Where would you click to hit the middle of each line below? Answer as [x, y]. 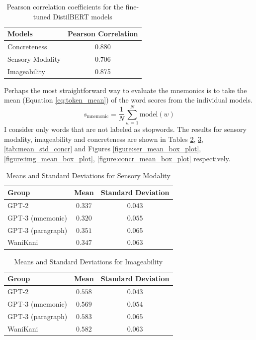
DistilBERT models [83, 16]
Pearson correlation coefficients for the [65, 6]
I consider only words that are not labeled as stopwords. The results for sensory [125, 129]
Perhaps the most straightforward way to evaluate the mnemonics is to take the [126, 90]
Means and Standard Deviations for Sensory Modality [88, 175]
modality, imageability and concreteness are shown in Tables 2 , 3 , [104, 139]
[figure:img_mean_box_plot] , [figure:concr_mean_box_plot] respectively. [117, 158]
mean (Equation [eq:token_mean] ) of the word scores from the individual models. [128, 100]
